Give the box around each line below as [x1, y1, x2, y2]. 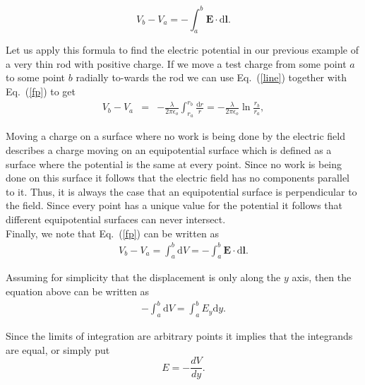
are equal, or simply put [6, 342, 110, 357]
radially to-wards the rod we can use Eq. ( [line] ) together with [76, 70, 347, 85]
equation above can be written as [6, 284, 150, 299]
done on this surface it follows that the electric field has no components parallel [6, 170, 349, 185]
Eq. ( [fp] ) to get [6, 84, 76, 99]
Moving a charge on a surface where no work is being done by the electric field [6, 129, 345, 143]
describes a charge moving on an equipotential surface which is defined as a [6, 143, 332, 157]
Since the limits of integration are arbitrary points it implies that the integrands [6, 328, 353, 343]
